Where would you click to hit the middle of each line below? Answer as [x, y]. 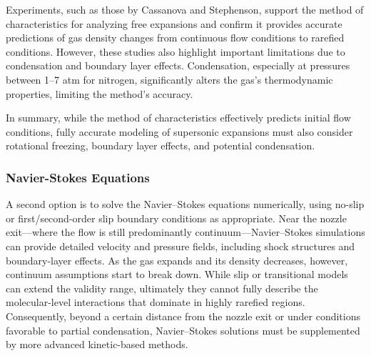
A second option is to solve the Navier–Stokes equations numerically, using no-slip [185, 204]
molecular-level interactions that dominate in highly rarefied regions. [156, 302]
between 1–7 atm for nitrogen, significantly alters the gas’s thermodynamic [169, 79]
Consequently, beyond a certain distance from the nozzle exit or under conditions [183, 316]
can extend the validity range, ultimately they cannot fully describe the [162, 288]
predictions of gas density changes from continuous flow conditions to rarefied [175, 38]
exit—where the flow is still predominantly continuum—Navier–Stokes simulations [185, 232]
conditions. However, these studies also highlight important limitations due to [176, 51]
